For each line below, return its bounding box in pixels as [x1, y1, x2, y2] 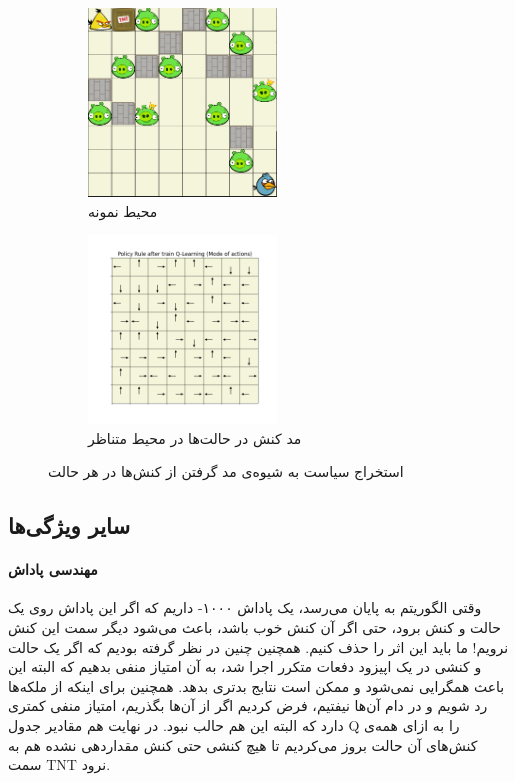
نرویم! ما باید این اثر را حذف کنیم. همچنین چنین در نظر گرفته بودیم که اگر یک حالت [8, 636, 509, 657]
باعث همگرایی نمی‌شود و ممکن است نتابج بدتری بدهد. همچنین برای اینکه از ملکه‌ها [8, 675, 505, 696]
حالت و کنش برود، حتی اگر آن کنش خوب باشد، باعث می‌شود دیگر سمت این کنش [8, 617, 502, 638]
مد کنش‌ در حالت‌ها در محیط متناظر [88, 427, 302, 448]
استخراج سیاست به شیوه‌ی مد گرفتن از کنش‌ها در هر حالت [48, 461, 404, 482]
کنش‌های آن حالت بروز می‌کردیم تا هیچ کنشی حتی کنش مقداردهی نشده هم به [8, 734, 478, 755]
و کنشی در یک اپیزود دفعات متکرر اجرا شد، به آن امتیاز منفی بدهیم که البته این [8, 656, 482, 677]
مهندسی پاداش [8, 559, 98, 580]
